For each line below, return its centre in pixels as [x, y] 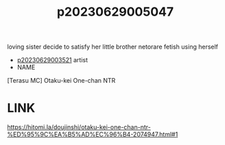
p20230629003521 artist [52, 60]
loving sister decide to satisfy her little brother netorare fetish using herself [113, 47]
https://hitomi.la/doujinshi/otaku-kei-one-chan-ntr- [79, 127]
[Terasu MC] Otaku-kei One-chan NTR [61, 81]
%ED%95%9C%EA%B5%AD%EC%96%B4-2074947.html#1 [93, 135]
